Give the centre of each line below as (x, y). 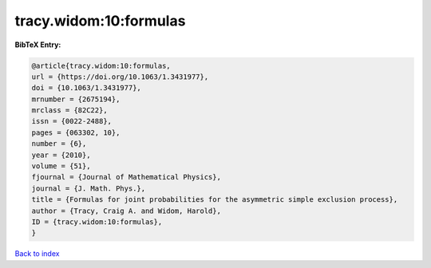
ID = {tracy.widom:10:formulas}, (97, 222)
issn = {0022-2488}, (71, 121)
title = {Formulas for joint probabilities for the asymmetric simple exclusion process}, (215, 200)
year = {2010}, (61, 155)
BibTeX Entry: (38, 45)
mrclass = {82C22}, (69, 110)
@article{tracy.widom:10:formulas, (101, 65)
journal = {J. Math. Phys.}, (89, 188)
